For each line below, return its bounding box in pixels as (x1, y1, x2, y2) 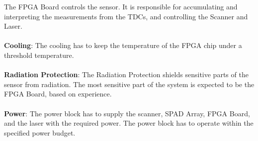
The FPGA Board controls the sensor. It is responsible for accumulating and (4, 1, 238, 11)
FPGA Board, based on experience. (4, 89, 112, 99)
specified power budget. (4, 127, 76, 138)
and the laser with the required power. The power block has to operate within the (4, 118, 254, 128)
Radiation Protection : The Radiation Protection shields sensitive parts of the (4, 69, 249, 80)
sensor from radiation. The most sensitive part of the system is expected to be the (4, 79, 255, 89)
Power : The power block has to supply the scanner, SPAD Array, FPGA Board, (4, 108, 250, 118)
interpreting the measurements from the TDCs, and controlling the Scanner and (4, 11, 248, 21)
